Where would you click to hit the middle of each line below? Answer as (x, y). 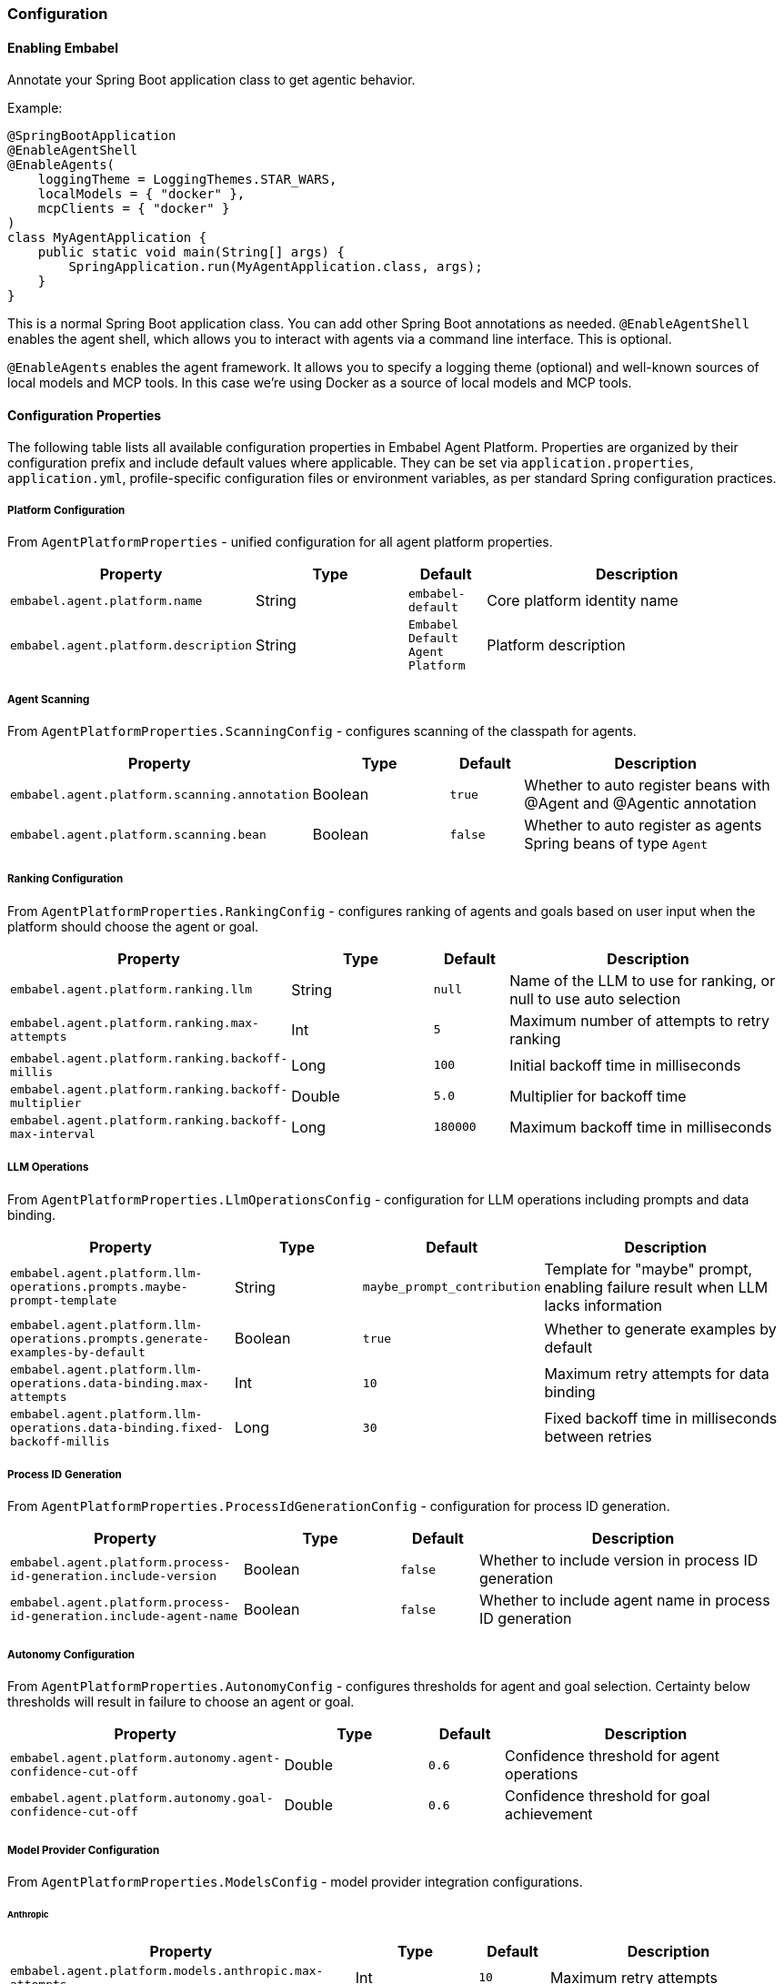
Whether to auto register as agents (643, 825)
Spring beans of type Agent (616, 843)
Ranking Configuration (65, 879)
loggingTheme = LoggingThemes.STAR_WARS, (187, 180)
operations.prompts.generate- (110, 1338)
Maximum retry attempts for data (657, 1374)
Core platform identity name (583, 601)
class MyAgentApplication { (107, 238)
